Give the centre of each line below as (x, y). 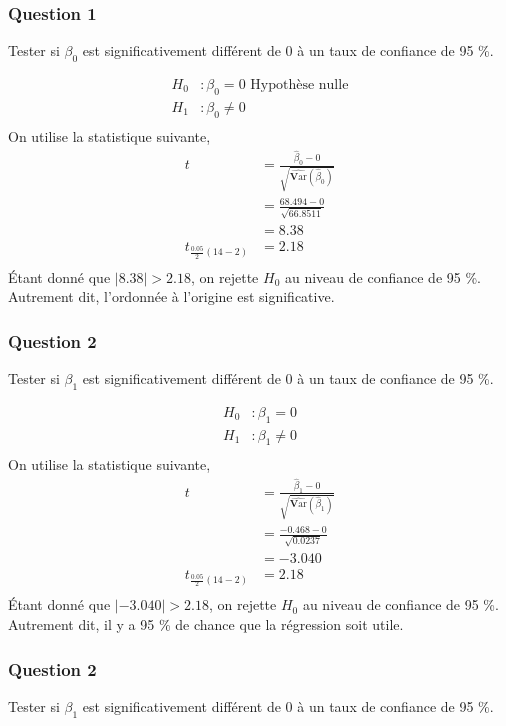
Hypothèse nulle (299, 85)
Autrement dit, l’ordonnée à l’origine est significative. (171, 296)
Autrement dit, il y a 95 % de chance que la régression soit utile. (206, 624)
